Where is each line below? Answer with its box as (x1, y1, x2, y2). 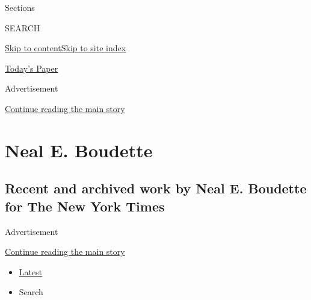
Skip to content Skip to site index (5, 42, 126, 54)
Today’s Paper (5, 61, 58, 74)
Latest (19, 265, 43, 278)
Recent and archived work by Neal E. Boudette (5, 179, 307, 198)
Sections (5, 1, 35, 13)
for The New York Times (5, 196, 165, 215)
